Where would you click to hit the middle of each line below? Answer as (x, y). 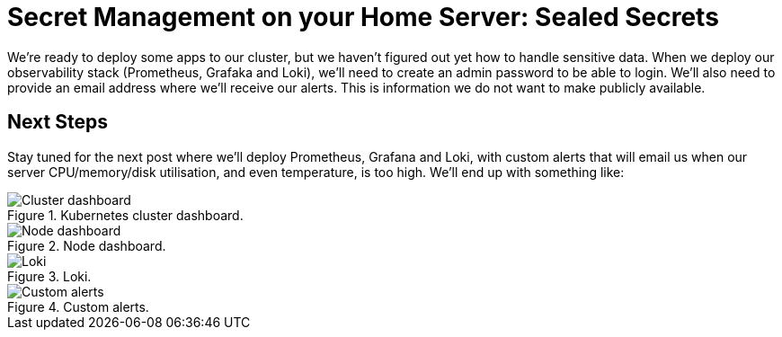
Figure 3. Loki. (49, 276)
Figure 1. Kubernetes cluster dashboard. (125, 215)
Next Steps (58, 122)
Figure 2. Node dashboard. (87, 245)
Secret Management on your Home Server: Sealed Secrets (363, 17)
